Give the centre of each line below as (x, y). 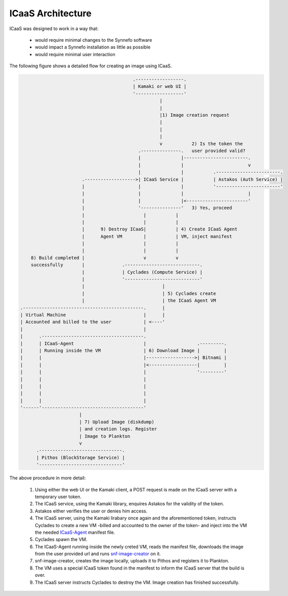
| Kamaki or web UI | (160, 86)
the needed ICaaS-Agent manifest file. (75, 532)
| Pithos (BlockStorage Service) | (81, 457)
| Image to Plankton (105, 436)
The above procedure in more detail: (48, 478)
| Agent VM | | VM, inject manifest (157, 236)
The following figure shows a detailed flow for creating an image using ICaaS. (91, 66)
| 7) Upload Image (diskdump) (117, 422)
